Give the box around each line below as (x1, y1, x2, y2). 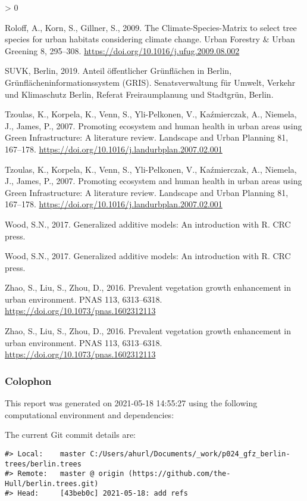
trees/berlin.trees (5, 459, 82, 468)
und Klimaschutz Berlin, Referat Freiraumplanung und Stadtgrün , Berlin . (5, 88, 274, 100)
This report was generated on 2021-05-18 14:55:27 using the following (5, 397, 258, 409)
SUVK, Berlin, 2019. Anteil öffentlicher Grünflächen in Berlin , (5, 64, 232, 77)
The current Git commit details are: (5, 428, 136, 441)
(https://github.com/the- (128, 469, 231, 478)
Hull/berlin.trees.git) (5, 479, 99, 488)
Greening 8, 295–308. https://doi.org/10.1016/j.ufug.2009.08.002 (5, 44, 240, 57)
